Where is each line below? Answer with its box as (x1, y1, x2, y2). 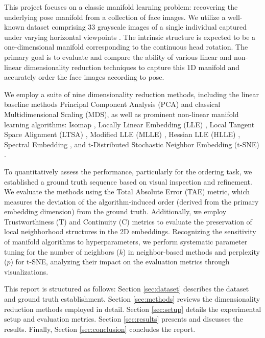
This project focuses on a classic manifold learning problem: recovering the (4, 2, 238, 12)
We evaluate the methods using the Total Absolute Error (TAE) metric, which (4, 186, 250, 197)
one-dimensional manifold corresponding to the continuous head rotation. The (4, 41, 248, 52)
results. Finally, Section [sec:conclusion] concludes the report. (4, 323, 196, 334)
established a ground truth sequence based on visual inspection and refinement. (4, 176, 252, 187)
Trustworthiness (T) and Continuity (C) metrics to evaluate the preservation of (4, 216, 252, 227)
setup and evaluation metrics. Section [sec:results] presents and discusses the (4, 313, 243, 324)
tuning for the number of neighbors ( (4, 246, 119, 257)
